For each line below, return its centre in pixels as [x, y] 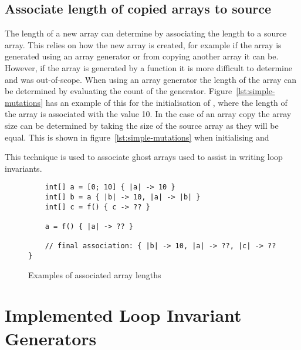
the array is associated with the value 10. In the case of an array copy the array [148, 114]
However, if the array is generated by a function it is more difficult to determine [148, 67]
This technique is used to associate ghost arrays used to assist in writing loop [144, 157]
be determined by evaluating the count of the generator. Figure [119, 91]
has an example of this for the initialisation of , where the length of [166, 102]
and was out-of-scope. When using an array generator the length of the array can [151, 79]
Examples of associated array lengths [95, 274]
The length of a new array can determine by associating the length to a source [146, 33]
